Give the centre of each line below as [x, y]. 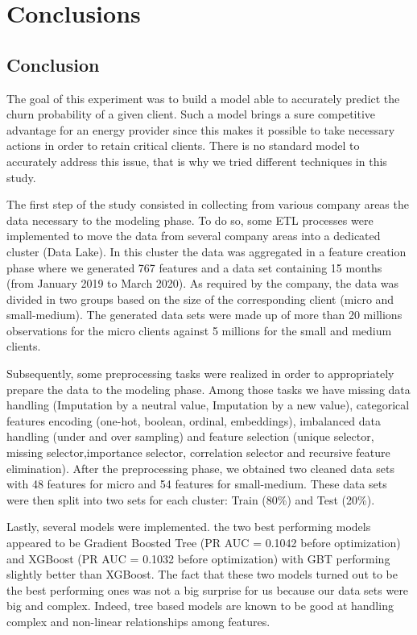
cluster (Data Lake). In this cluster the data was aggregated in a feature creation [206, 251]
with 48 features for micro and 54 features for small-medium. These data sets [197, 484]
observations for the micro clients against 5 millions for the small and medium [199, 330]
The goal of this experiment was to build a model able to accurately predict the [203, 98]
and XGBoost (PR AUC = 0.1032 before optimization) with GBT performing [198, 558]
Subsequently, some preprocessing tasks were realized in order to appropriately [200, 374]
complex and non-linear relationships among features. [138, 621]
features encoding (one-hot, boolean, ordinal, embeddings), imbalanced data [194, 420]
